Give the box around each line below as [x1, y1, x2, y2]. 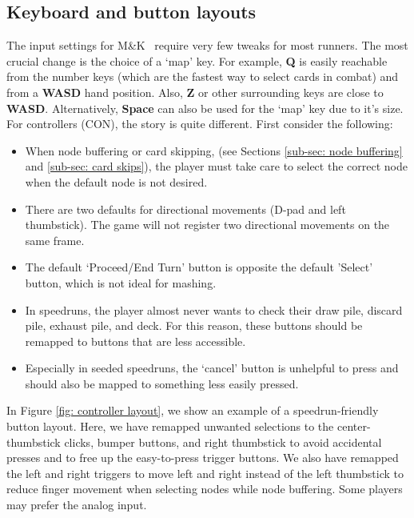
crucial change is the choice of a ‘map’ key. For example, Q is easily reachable [6, 52, 388, 69]
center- [336, 418, 371, 435]
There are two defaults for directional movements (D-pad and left [25, 200, 346, 217]
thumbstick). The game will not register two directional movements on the [25, 216, 390, 233]
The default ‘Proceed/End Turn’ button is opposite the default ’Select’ [25, 259, 373, 275]
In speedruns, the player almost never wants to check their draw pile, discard [25, 301, 403, 318]
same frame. [25, 231, 85, 248]
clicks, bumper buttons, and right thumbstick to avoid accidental [64, 433, 382, 450]
